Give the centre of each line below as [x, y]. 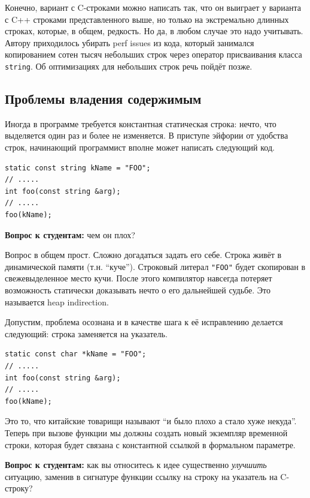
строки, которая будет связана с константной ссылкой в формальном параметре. [150, 444]
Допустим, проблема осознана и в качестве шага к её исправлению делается [144, 322]
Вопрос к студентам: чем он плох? [70, 234]
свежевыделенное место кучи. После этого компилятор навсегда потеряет [139, 278]
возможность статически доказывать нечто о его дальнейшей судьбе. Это [138, 290]
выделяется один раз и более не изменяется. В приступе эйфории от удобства [147, 135]
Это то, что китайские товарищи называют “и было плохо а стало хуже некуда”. [151, 421]
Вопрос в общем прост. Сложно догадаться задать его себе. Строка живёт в [143, 255]
